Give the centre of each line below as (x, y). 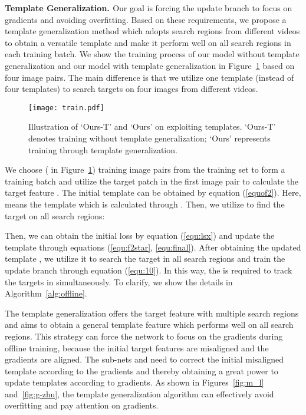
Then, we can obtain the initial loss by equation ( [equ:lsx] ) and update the (140, 236)
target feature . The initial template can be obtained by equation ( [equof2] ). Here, (153, 192)
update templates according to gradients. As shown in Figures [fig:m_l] (134, 382)
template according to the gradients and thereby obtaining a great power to (142, 370)
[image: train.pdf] (66, 108)
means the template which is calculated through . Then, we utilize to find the (145, 204)
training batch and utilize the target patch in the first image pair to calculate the (152, 181)
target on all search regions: (55, 215)
